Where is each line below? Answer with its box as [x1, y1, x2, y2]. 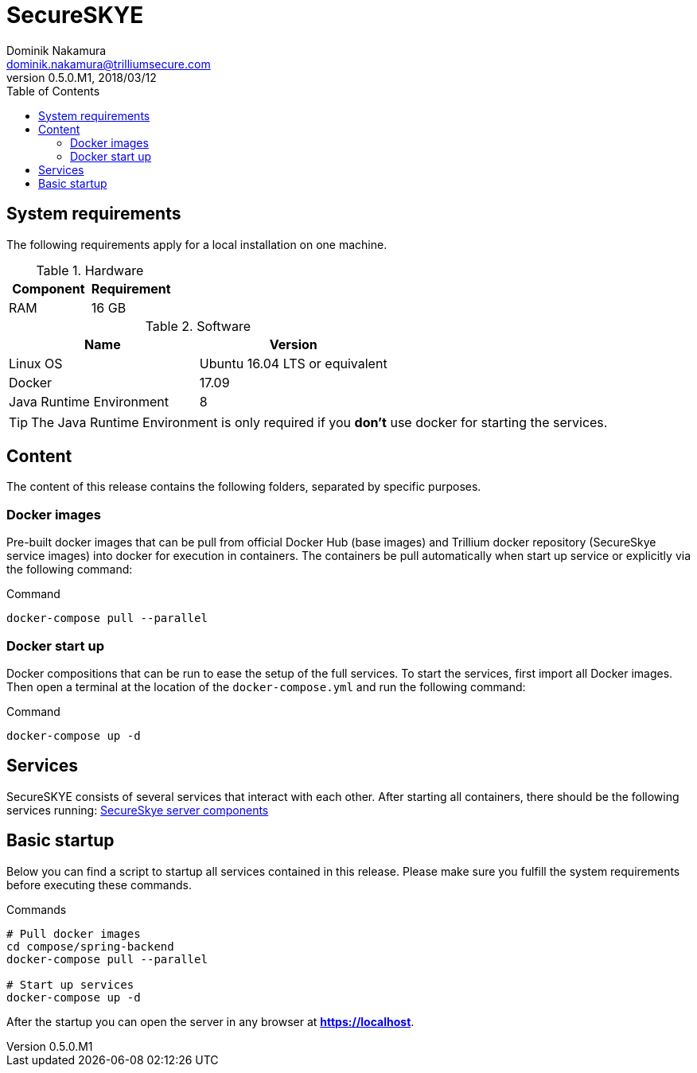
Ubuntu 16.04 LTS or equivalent [199, 355, 387, 371]
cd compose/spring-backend [6, 939, 174, 953]
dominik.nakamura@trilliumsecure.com [6, 56, 211, 71]
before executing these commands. [6, 877, 192, 892]
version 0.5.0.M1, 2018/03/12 [6, 70, 157, 84]
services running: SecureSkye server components [6, 803, 269, 817]
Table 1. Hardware [36, 262, 144, 278]
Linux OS [9, 355, 63, 371]
